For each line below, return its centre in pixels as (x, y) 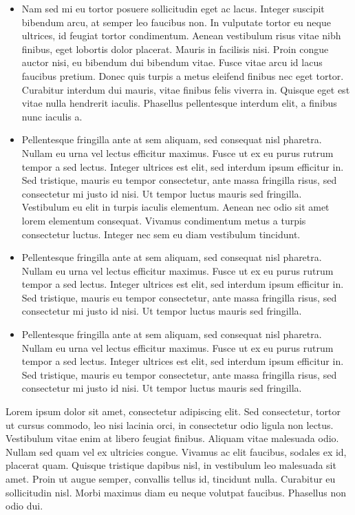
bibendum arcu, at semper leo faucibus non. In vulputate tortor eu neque (176, 22)
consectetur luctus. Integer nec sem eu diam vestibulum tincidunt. (161, 234)
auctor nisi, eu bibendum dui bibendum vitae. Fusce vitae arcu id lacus (172, 62)
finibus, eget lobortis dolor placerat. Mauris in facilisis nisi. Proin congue (175, 49)
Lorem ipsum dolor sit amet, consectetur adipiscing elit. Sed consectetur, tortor (173, 411)
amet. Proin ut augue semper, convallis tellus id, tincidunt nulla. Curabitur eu (171, 479)
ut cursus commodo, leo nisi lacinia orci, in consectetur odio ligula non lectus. (170, 424)
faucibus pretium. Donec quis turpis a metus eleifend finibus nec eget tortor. (183, 75)
